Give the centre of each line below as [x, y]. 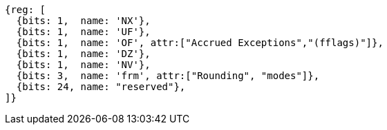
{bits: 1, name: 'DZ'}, [83, 54]
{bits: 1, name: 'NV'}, [83, 65]
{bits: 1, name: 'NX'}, [83, 21]
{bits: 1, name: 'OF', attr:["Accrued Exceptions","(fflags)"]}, [200, 43]
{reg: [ [26, 10]
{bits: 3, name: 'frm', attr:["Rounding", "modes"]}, [168, 76]
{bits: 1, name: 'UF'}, [83, 32]
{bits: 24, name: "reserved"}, [101, 87]
